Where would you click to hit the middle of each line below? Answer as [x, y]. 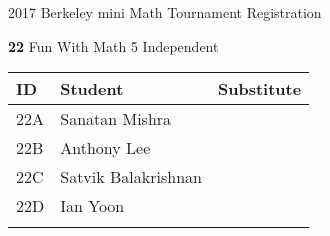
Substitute [259, 89]
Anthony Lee [105, 148]
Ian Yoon [92, 206]
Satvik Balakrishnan [131, 177]
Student [92, 89]
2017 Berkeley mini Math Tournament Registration [165, 12]
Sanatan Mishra [116, 119]
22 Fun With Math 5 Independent [113, 45]
